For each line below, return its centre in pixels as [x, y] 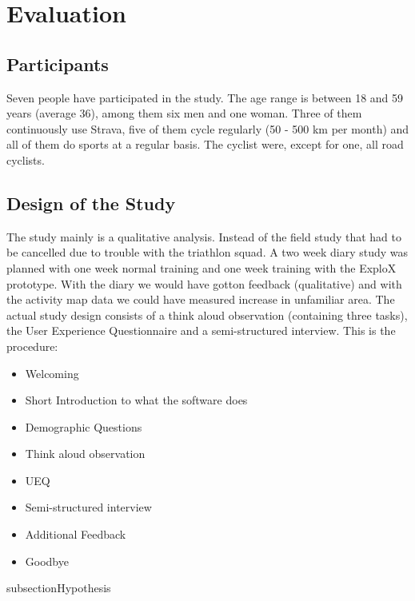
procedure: [32, 346]
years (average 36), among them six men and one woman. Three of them [184, 113]
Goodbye [47, 561]
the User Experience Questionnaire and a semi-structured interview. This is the [201, 330]
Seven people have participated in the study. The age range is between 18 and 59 [205, 97]
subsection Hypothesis [59, 588]
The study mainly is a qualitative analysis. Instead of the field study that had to [204, 236]
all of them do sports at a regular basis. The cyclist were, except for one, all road [205, 144]
